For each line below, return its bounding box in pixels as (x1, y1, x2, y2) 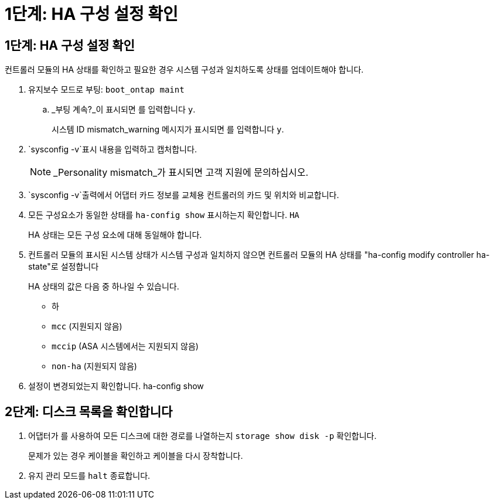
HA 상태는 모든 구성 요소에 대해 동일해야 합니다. (28, 230, 202, 240)
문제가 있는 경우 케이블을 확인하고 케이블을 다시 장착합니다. (28, 451, 243, 461)
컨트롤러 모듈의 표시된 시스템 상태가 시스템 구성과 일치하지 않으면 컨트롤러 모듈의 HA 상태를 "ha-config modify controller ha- (28, 250, 490, 260)
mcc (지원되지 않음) (52, 321, 122, 332)
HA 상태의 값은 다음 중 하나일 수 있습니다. (28, 281, 179, 292)
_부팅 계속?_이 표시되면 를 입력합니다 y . (52, 104, 196, 115)
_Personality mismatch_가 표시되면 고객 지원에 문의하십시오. (53, 166, 309, 179)
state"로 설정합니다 (28, 261, 99, 272)
